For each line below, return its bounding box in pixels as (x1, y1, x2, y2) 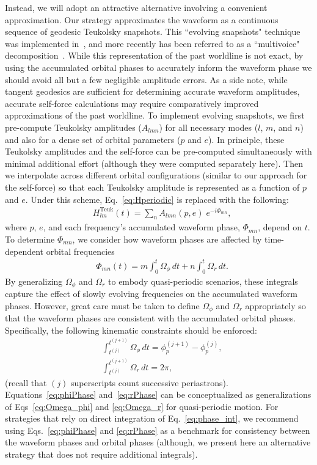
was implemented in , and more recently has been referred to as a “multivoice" (5, 37, 300, 49)
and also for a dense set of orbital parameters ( (5, 133, 181, 145)
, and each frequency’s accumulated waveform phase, (43, 221, 240, 233)
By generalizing (5, 274, 63, 287)
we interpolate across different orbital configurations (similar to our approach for (5, 169, 307, 181)
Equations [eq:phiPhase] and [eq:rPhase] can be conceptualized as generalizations (5, 388, 312, 401)
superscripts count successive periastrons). (71, 376, 228, 389)
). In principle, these (208, 133, 285, 145)
